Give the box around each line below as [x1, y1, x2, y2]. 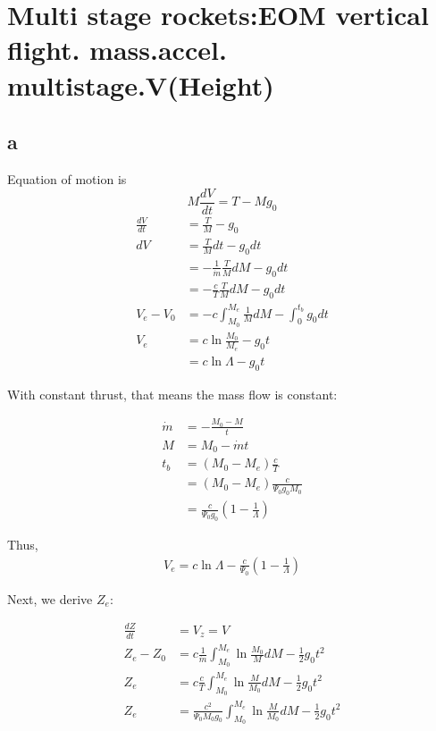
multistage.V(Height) [7, 66, 274, 103]
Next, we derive [7, 589, 93, 608]
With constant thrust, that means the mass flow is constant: [7, 384, 338, 403]
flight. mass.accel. [7, 31, 227, 68]
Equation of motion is [7, 169, 127, 188]
